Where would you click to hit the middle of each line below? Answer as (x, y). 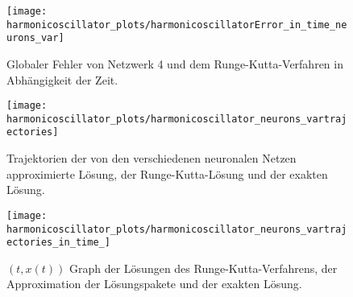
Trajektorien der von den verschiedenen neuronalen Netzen (152, 158)
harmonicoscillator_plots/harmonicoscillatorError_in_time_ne (177, 25)
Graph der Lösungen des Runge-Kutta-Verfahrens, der (203, 268)
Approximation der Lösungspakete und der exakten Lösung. (154, 284)
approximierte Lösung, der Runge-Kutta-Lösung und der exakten (167, 173)
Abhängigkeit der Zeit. (62, 79)
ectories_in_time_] (58, 243)
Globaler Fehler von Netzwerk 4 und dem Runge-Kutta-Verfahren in (175, 63)
